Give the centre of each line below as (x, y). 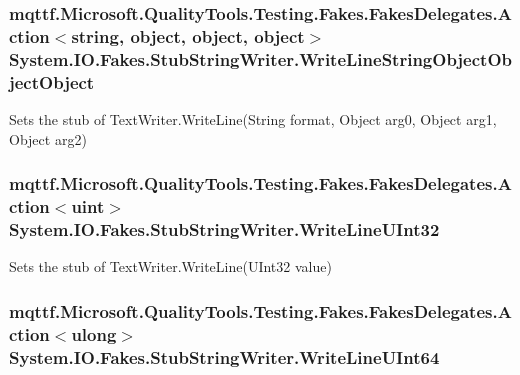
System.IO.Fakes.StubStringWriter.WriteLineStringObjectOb (260, 58)
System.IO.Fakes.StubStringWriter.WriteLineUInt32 (224, 228)
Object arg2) (48, 138)
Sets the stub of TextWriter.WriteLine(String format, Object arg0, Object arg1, (253, 118)
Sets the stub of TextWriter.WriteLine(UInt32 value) (170, 266)
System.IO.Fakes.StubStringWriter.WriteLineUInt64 (224, 356)
